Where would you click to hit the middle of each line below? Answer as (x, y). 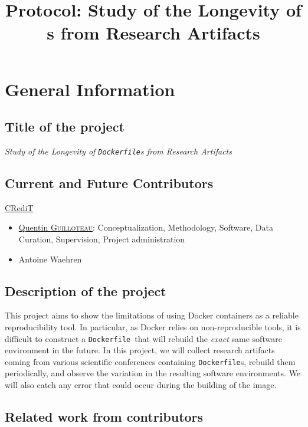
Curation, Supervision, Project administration (102, 239)
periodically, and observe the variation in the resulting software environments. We (153, 373)
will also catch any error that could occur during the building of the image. (141, 385)
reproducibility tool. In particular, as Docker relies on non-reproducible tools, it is (153, 326)
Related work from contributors (104, 417)
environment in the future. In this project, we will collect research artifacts (140, 350)
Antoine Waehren (50, 259)
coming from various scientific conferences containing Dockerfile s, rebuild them (150, 361)
